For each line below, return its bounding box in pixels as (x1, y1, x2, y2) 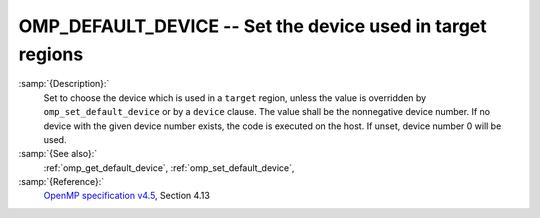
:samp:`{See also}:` (18, 148, 98, 160)
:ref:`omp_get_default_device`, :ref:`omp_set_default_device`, (43, 161, 295, 174)
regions (18, 43, 84, 65)
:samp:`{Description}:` (18, 78, 110, 90)
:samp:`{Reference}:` (18, 176, 105, 188)
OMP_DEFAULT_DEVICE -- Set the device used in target (18, 15, 487, 37)
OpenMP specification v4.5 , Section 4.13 (43, 190, 210, 202)
